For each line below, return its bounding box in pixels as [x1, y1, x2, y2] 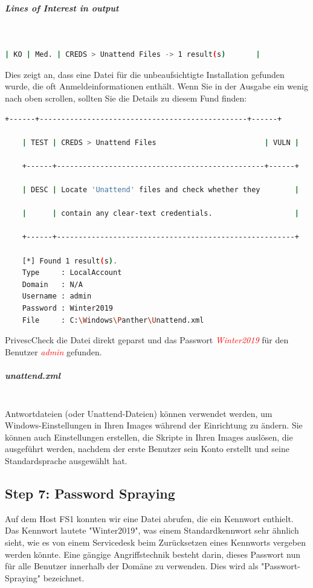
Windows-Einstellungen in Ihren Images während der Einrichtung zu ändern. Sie [5, 419, 303, 431]
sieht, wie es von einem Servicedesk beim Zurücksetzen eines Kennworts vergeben [5, 535, 306, 548]
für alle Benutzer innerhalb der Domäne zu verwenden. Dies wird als [5, 560, 259, 572]
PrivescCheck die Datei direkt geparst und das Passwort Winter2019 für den [5, 334, 289, 346]
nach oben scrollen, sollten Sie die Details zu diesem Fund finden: [5, 91, 247, 104]
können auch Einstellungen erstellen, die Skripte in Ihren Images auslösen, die [5, 430, 293, 443]
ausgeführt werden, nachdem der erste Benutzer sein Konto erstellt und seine [5, 442, 289, 455]
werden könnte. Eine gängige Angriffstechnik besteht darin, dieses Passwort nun [5, 548, 301, 560]
